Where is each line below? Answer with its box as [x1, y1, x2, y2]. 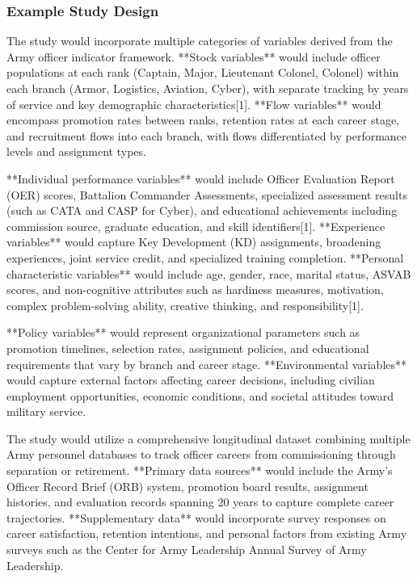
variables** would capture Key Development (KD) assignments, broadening [6, 233, 381, 250]
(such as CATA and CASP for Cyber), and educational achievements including [6, 202, 398, 219]
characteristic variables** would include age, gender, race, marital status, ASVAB [6, 265, 411, 282]
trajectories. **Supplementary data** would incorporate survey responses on [6, 509, 386, 526]
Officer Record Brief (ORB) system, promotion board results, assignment [6, 477, 369, 494]
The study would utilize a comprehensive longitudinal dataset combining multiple [6, 430, 411, 447]
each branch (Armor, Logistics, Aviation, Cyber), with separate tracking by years [6, 80, 409, 96]
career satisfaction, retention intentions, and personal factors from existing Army [6, 525, 407, 542]
